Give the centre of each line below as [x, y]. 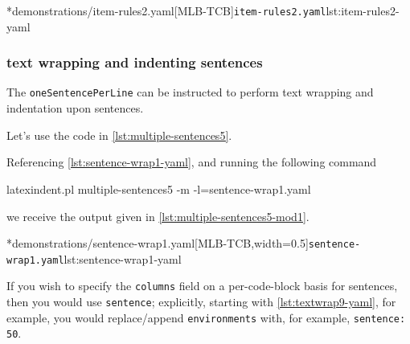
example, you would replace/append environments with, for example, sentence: [206, 317]
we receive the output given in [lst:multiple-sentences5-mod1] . [158, 216]
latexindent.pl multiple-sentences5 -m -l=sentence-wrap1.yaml [159, 188]
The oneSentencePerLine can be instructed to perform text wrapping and [190, 92]
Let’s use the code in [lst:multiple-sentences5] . [119, 135]
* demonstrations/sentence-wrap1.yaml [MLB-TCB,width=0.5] [158, 243]
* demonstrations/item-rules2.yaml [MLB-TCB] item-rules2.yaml [166, 10]
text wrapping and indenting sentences [135, 62]
